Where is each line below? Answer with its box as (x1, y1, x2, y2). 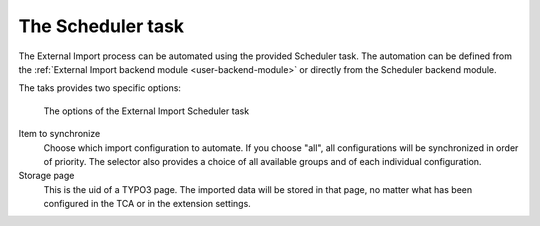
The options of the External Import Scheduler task (43, 105, 250, 117)
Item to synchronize (18, 128, 101, 140)
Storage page (18, 170, 75, 182)
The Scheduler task (18, 15, 185, 37)
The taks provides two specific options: (18, 82, 182, 94)
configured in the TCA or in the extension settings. (43, 198, 252, 210)
